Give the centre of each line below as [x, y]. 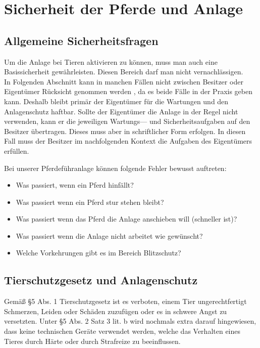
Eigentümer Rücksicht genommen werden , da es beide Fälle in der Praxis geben [128, 91]
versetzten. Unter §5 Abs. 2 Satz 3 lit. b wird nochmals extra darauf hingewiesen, [130, 321]
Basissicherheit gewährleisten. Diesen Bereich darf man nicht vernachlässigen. [124, 72]
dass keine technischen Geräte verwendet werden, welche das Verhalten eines [122, 331]
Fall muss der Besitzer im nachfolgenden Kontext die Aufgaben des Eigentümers [128, 141]
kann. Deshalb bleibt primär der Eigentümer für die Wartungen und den [116, 101]
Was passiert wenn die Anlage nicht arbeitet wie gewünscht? [109, 235]
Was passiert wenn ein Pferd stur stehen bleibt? [90, 202]
